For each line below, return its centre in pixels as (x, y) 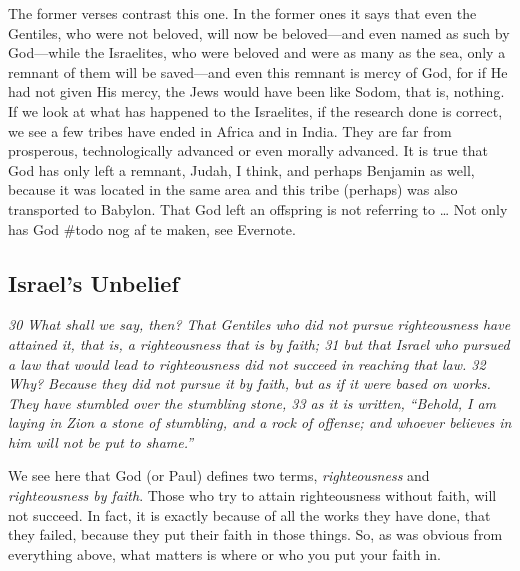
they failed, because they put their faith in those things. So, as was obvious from (255, 534)
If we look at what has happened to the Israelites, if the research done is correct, (255, 110)
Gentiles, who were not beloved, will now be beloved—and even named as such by (259, 32)
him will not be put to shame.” (101, 441)
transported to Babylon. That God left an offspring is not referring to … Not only (258, 208)
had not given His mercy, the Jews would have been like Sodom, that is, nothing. (256, 91)
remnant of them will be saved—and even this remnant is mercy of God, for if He (258, 71)
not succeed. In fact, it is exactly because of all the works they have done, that (249, 514)
